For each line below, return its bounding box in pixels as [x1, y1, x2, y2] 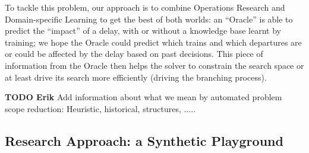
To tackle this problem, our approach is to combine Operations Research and [5, 1, 285, 13]
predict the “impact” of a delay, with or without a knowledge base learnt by [5, 24, 281, 37]
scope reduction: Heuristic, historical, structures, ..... [5, 102, 196, 114]
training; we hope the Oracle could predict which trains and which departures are [5, 36, 302, 48]
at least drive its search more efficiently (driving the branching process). [5, 71, 267, 83]
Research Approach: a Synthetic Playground [5, 131, 283, 149]
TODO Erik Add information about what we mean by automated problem [5, 91, 282, 103]
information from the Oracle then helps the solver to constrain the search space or [5, 59, 304, 71]
